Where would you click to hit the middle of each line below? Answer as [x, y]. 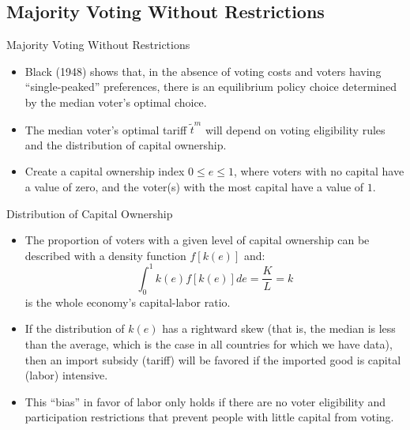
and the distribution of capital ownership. [126, 144]
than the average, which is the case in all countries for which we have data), [209, 343]
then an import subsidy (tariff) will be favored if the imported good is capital [213, 359]
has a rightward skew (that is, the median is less [279, 328]
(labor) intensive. [66, 375]
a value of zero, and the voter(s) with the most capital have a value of [194, 187]
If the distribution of [75, 328]
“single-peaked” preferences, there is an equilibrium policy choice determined [211, 87]
